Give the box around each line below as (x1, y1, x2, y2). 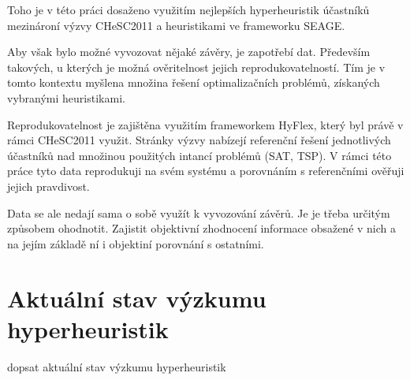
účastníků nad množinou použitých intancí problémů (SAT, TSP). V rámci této (7, 147, 392, 163)
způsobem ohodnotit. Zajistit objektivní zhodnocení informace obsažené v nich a (7, 220, 397, 237)
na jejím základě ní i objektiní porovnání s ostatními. (7, 235, 264, 251)
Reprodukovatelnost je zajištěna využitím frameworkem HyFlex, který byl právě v (7, 116, 404, 132)
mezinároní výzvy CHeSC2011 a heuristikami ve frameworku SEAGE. (7, 17, 345, 33)
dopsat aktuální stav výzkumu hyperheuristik (7, 358, 226, 374)
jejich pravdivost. (7, 177, 90, 194)
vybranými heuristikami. (7, 89, 125, 106)
